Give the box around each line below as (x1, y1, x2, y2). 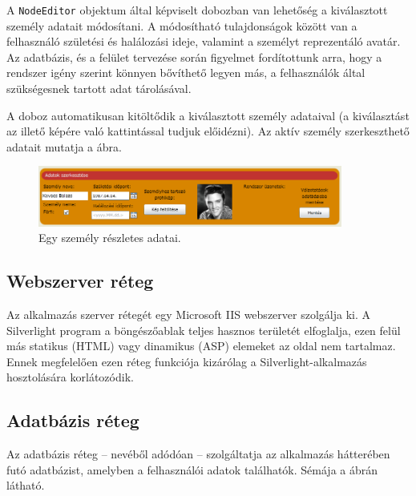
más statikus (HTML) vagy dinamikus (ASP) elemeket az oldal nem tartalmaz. (6, 337, 396, 354)
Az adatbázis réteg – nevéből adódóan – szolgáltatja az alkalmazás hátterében (6, 446, 390, 462)
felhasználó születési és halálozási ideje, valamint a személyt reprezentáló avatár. (6, 33, 401, 50)
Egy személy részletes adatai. (38, 229, 181, 246)
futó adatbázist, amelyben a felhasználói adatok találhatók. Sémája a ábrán (6, 461, 378, 478)
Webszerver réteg (6, 268, 154, 293)
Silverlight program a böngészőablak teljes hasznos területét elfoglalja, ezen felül (6, 321, 401, 338)
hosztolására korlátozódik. (6, 369, 134, 385)
